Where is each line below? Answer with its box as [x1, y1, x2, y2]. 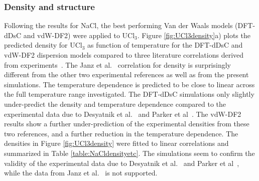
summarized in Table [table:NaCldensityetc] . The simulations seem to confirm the [4, 147, 255, 158]
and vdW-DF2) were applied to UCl [23, 30, 135, 40]
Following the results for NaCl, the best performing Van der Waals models [4, 20, 233, 31]
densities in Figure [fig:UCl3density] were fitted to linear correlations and [4, 138, 229, 148]
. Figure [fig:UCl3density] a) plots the [137, 30, 250, 40]
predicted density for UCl [4, 40, 82, 50]
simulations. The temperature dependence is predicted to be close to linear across [4, 79, 255, 89]
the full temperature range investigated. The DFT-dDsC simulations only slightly [4, 89, 254, 99]
